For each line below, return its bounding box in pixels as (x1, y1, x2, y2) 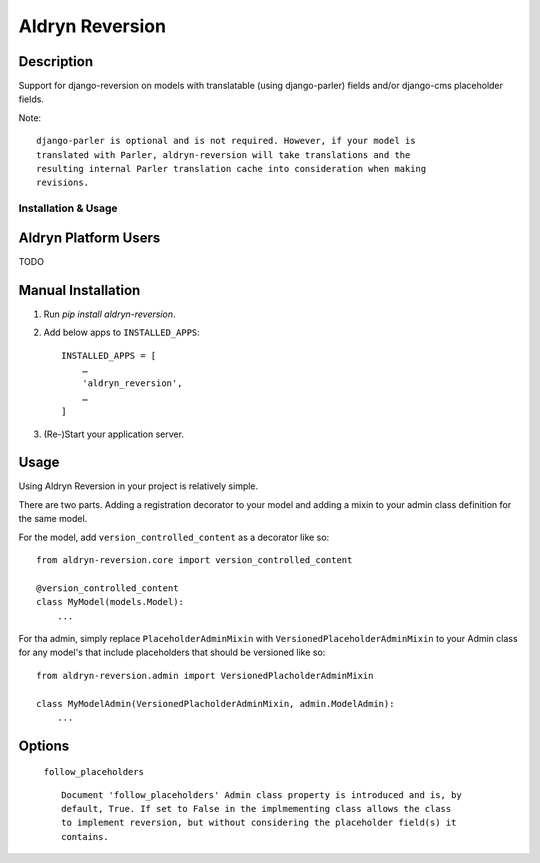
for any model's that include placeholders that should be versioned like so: (18, 646, 326, 659)
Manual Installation (18, 281, 141, 299)
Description (18, 53, 94, 70)
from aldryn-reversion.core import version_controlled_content (36, 554, 353, 565)
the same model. (18, 513, 88, 525)
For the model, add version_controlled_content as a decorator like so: (18, 531, 330, 543)
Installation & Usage (18, 201, 118, 215)
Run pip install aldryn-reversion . (43, 308, 176, 320)
